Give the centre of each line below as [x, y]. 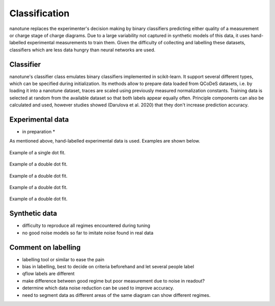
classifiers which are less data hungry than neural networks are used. [82, 50]
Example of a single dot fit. [37, 152]
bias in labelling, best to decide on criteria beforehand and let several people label [108, 267]
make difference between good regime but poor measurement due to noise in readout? [113, 281]
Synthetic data [33, 214]
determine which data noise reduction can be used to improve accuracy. [98, 288]
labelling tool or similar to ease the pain [63, 259]
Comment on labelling [45, 247]
